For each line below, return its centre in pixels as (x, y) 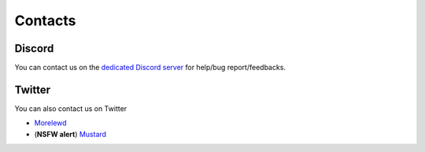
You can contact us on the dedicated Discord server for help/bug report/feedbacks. (150, 68)
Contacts (45, 20)
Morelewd (50, 123)
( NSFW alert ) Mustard (70, 134)
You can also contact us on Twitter (71, 108)
